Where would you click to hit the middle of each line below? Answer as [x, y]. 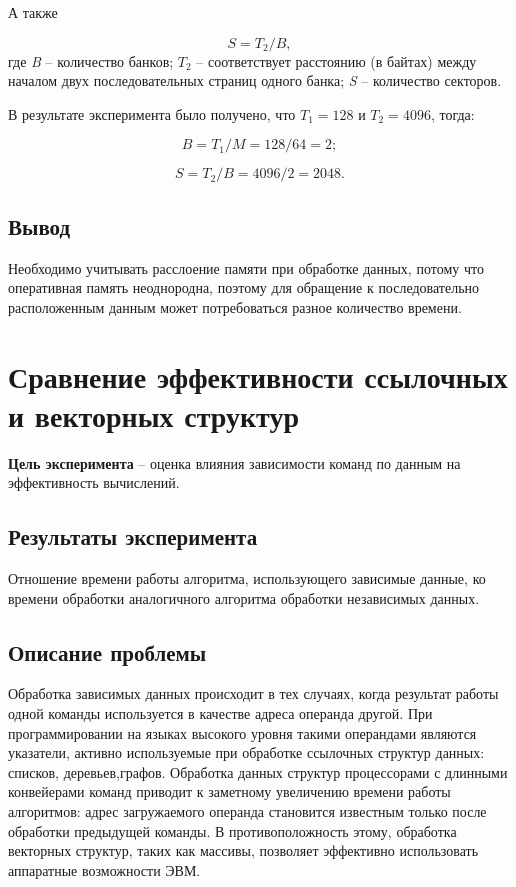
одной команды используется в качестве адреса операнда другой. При [220, 713]
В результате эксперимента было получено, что [152, 113]
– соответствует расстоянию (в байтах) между [336, 60]
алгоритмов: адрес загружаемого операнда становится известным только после [247, 811]
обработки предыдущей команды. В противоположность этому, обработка [232, 830]
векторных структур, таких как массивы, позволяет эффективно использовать [243, 850]
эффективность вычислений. [94, 482]
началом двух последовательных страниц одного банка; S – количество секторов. [255, 80]
